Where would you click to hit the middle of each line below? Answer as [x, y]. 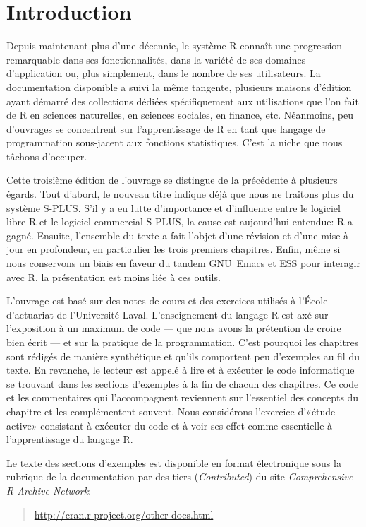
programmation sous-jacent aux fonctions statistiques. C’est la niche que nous [175, 142]
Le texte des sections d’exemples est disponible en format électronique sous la [174, 462]
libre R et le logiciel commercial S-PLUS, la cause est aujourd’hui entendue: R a [180, 221]
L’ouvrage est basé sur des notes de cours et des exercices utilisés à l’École [167, 301]
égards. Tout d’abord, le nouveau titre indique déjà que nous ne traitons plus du [180, 194]
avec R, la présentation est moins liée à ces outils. [114, 277]
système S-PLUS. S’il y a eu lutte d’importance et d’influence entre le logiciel [173, 207]
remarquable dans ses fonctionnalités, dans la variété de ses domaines [156, 59]
